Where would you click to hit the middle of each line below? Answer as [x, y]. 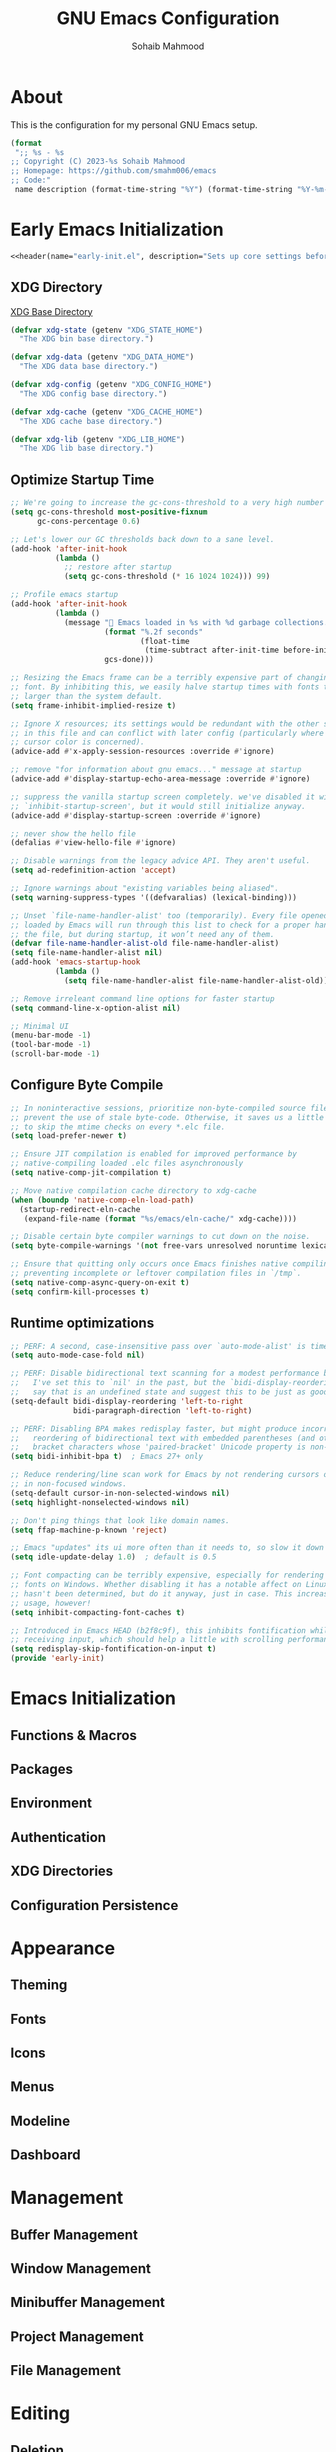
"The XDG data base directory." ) [89, 367]
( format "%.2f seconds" [153, 632]
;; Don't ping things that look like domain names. [120, 1520]
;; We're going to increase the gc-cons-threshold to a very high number [167, 503]
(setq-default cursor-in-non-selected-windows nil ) [120, 1493]
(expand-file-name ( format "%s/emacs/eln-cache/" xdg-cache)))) [160, 1218]
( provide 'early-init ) [57, 1658]
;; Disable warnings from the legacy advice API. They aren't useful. [160, 861]
